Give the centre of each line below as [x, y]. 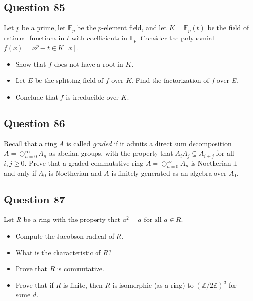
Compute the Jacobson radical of [65, 235]
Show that [31, 64]
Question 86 [35, 123]
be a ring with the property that [72, 219]
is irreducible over [92, 96]
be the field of [228, 28]
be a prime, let [44, 28]
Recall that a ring [30, 143]
